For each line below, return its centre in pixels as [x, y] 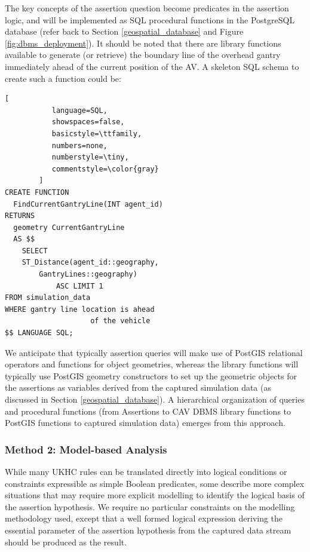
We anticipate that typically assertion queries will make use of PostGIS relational [154, 352]
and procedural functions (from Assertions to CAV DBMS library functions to [148, 411]
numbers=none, [79, 145]
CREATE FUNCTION [37, 192]
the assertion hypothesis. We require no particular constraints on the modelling [150, 506]
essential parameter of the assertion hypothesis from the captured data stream [148, 530]
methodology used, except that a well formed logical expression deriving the [144, 518]
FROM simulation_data [48, 298]
